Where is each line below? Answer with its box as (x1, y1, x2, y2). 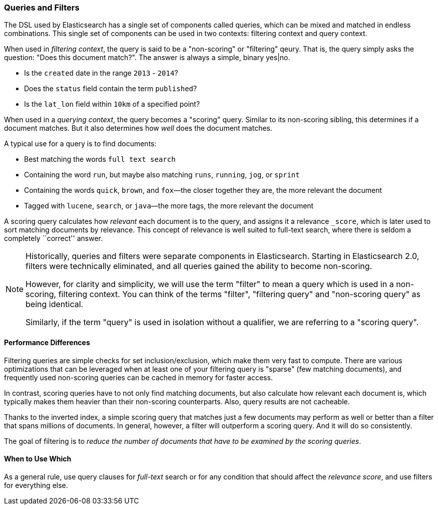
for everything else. (4, 480, 68, 489)
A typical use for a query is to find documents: (4, 139, 157, 148)
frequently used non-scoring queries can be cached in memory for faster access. (4, 373, 273, 382)
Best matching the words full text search (24, 155, 176, 164)
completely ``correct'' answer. (4, 234, 103, 243)
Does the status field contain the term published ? (24, 84, 197, 93)
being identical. (26, 299, 84, 310)
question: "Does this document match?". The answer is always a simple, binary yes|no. (4, 53, 290, 62)
